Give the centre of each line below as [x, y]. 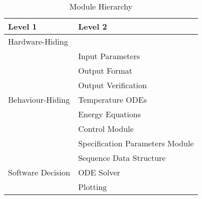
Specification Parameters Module [136, 143]
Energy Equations [109, 114]
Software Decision [39, 172]
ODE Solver [99, 172]
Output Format [105, 70]
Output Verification [112, 85]
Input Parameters [109, 56]
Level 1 [23, 26]
